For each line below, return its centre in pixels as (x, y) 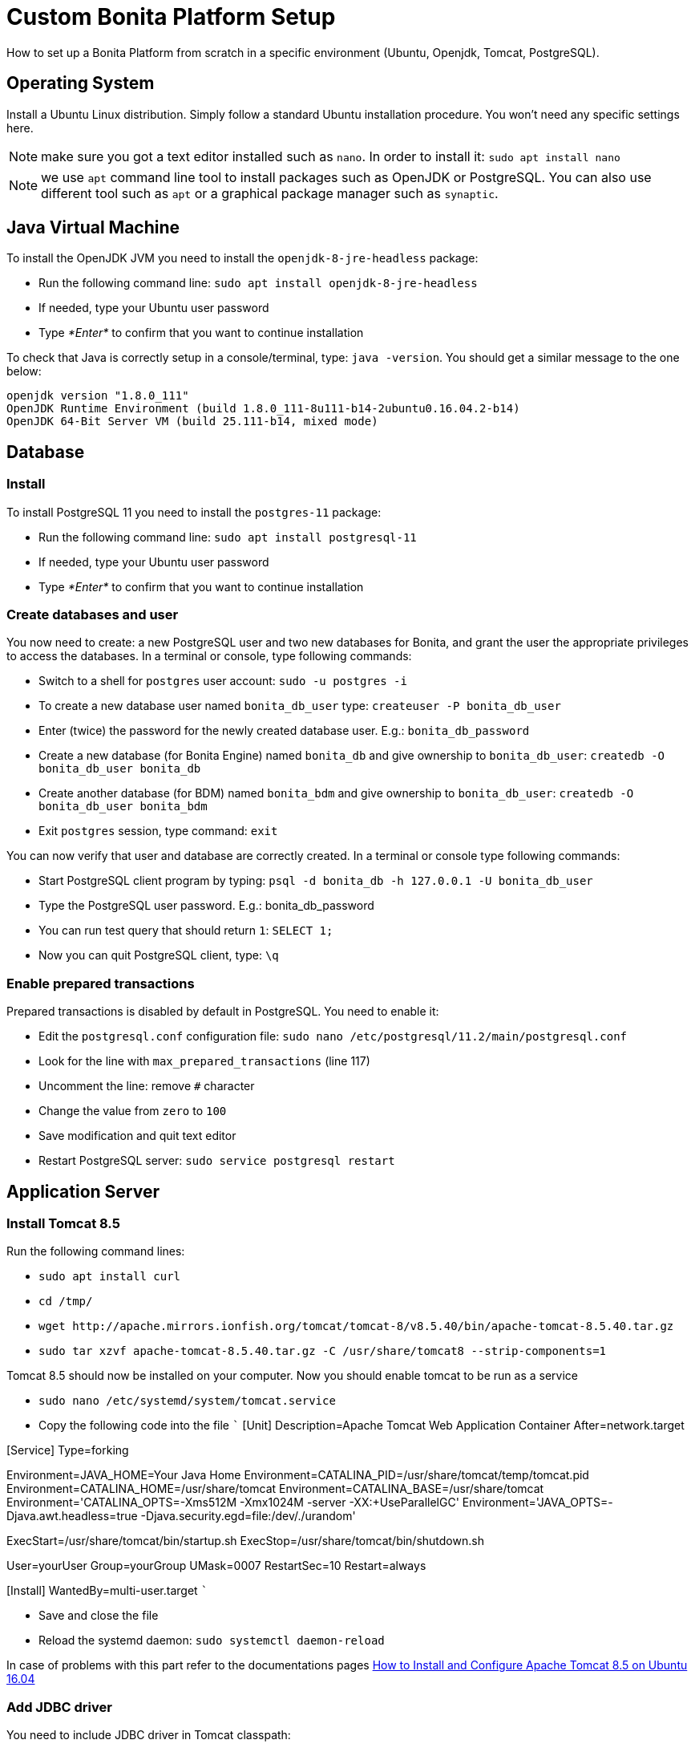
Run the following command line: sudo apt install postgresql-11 (228, 537)
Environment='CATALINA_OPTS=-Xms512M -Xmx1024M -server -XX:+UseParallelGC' (233, 1503)
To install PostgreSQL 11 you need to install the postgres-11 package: (194, 512)
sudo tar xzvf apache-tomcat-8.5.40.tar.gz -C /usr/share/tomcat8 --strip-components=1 (323, 1351)
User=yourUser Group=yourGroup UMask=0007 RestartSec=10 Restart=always (216, 1566)
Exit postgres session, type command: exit (158, 831)
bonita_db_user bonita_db (120, 769)
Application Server (83, 1191)
